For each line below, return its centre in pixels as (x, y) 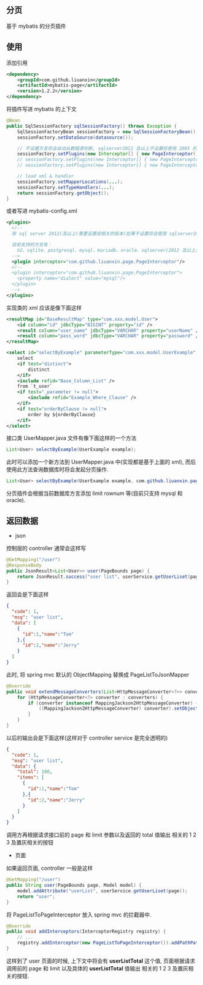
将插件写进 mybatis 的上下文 (41, 109)
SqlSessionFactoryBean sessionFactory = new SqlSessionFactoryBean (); (108, 131)
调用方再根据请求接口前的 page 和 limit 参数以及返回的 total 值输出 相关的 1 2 (101, 835)
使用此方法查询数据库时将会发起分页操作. (57, 469)
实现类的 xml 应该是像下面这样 (44, 308)
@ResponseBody (24, 565)
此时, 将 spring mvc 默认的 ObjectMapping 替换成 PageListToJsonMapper (98, 674)
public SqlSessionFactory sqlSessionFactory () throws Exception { (92, 126)
